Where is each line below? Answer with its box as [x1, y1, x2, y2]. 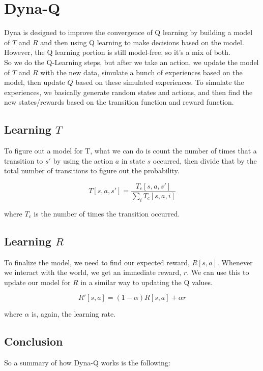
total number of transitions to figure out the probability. [4, 165, 180, 176]
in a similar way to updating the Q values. [80, 276, 213, 287]
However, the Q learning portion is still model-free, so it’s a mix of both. [4, 47, 230, 57]
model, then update [4, 77, 65, 87]
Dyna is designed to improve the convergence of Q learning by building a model [4, 27, 253, 38]
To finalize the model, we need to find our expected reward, [4, 257, 190, 267]
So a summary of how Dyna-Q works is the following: [4, 357, 170, 368]
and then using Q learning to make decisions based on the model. [40, 37, 244, 47]
